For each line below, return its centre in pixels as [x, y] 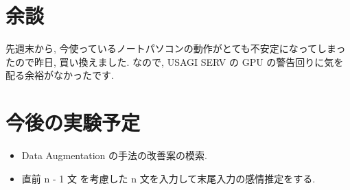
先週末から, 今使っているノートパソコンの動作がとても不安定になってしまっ [176, 48]
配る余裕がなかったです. [60, 75]
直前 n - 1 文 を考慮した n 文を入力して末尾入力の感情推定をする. [168, 178]
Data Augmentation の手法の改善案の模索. [114, 155]
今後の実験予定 [73, 122]
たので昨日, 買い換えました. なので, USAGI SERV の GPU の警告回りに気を [175, 61]
